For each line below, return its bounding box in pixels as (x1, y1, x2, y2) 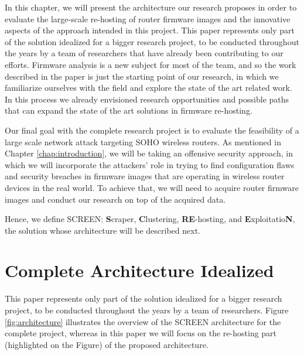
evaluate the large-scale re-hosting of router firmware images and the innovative (5, 12, 291, 25)
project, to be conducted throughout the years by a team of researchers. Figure (5, 304, 289, 316)
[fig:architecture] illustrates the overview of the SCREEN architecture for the (5, 315, 281, 327)
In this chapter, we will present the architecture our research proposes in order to (5, 1, 297, 13)
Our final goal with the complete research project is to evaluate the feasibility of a (5, 124, 299, 136)
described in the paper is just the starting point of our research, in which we (5, 70, 279, 82)
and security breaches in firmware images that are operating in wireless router (5, 170, 285, 182)
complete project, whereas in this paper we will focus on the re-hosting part (5, 327, 277, 339)
